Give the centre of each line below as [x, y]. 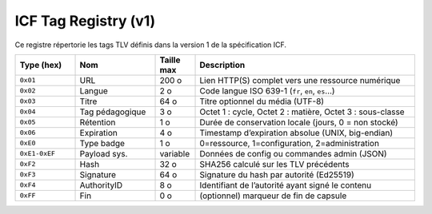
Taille [170, 60]
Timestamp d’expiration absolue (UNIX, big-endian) [296, 133]
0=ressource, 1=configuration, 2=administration [290, 143]
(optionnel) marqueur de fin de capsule [273, 196]
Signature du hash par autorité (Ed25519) [277, 174]
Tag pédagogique [113, 112]
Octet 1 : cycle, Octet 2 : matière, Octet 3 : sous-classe [302, 112]
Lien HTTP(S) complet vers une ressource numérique [300, 80]
